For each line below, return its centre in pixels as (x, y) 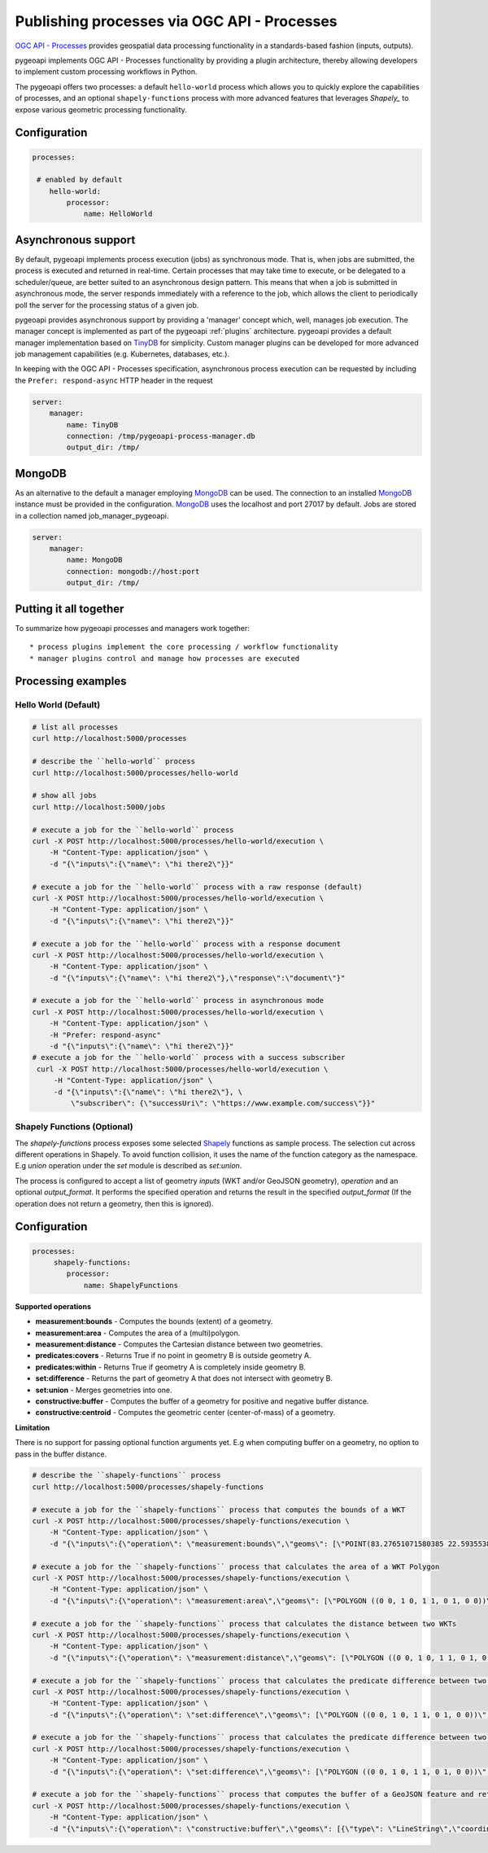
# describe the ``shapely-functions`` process (126, 1475)
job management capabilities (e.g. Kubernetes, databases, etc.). (122, 354)
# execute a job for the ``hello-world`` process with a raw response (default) (197, 887)
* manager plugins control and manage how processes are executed (165, 658)
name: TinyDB (92, 425)
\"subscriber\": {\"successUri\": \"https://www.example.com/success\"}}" (223, 1103)
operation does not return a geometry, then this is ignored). (114, 1203)
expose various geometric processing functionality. (101, 109)
